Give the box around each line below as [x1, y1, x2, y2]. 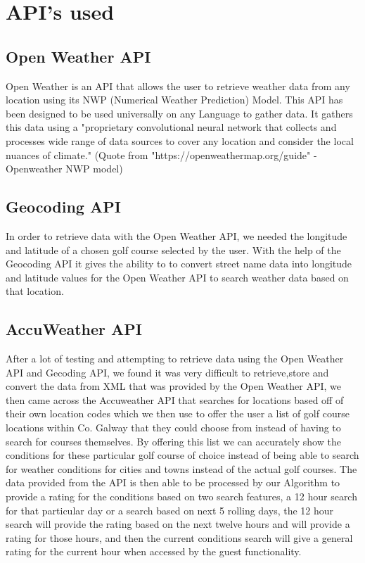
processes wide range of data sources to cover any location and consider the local [6, 133, 354, 148]
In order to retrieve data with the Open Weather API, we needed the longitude [6, 228, 347, 243]
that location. [6, 284, 64, 298]
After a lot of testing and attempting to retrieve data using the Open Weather [6, 351, 344, 366]
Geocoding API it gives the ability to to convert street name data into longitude [6, 256, 352, 271]
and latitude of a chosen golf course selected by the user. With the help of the [6, 242, 341, 257]
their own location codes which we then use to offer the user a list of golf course [6, 406, 350, 421]
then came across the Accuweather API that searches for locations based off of [6, 392, 344, 407]
